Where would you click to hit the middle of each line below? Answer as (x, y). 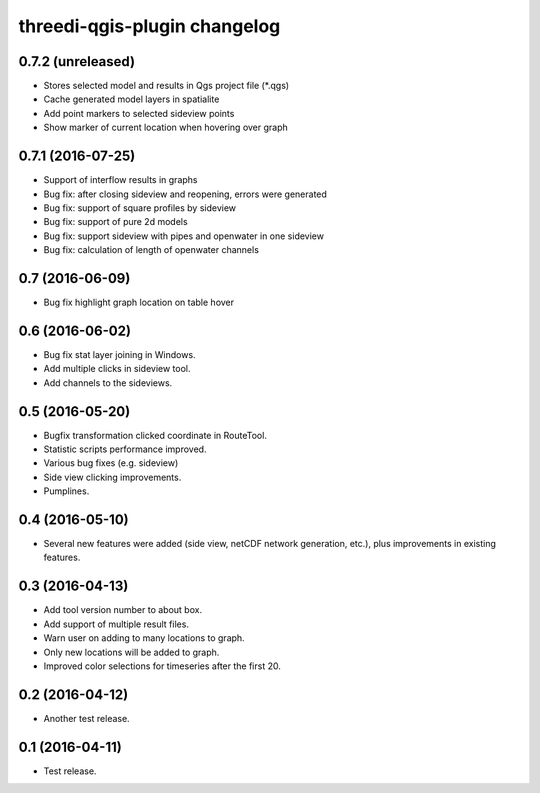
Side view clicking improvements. (112, 477)
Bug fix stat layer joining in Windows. (119, 354)
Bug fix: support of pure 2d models (116, 222)
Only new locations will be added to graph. (131, 652)
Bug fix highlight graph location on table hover (139, 302)
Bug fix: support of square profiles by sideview (140, 207)
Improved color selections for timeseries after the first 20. (162, 666)
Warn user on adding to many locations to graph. (144, 638)
